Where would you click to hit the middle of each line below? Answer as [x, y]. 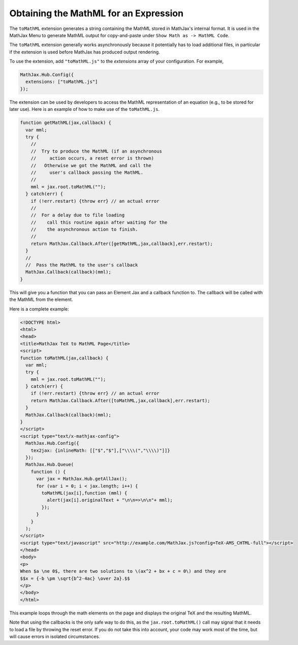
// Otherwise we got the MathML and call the [91, 165]
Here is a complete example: [39, 309]
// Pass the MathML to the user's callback [82, 265]
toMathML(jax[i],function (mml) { [84, 493]
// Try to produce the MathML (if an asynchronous [96, 151]
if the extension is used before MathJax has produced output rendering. [85, 52]
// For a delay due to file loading [78, 215]
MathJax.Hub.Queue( [50, 465]
